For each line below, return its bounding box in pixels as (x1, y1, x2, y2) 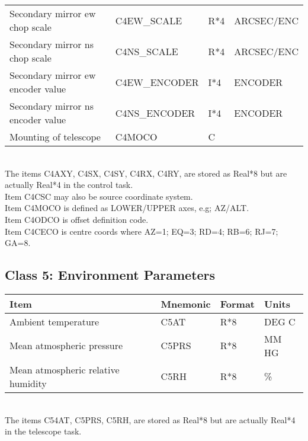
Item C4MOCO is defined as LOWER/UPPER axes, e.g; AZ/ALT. (5, 202, 249, 214)
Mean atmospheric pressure (9, 338, 123, 353)
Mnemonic (161, 296, 211, 311)
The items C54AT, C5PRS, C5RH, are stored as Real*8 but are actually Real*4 (5, 413, 296, 426)
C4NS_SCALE (115, 44, 178, 58)
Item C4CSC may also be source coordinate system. (5, 190, 193, 202)
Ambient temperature (9, 314, 100, 328)
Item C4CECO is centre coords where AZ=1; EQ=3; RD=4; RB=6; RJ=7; (5, 225, 278, 237)
